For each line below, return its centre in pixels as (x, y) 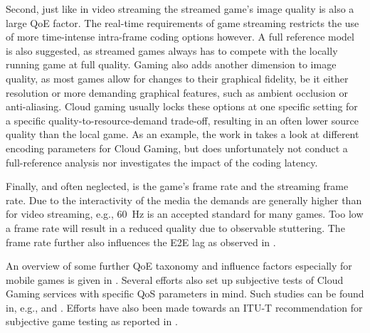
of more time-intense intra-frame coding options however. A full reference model (180, 37)
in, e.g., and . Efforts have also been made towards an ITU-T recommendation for (184, 307)
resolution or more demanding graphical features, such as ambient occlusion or (177, 92)
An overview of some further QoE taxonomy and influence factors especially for (179, 266)
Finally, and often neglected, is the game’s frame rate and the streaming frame (177, 186)
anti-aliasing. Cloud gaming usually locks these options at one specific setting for (182, 106)
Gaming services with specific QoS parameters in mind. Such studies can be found (185, 294)
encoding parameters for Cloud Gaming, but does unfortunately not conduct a (177, 148)
